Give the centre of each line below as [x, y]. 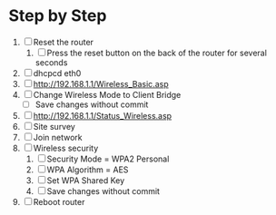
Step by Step [58, 16]
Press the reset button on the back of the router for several [157, 53]
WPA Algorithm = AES [88, 170]
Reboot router [59, 202]
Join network [58, 137]
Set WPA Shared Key [85, 181]
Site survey [54, 127]
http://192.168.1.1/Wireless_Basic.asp [101, 83]
